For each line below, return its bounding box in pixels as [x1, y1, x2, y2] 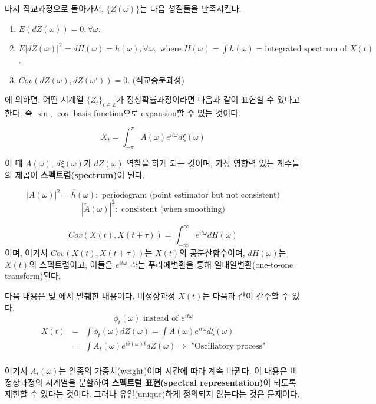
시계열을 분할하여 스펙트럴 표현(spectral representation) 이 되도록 [45, 376, 296, 388]
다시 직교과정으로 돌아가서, [5, 2, 104, 14]
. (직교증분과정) [127, 73, 184, 86]
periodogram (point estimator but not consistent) [101, 191, 281, 200]
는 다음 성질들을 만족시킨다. [140, 2, 242, 14]
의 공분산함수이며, [179, 247, 245, 259]
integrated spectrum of [265, 45, 347, 54]
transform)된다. [5, 270, 61, 282]
